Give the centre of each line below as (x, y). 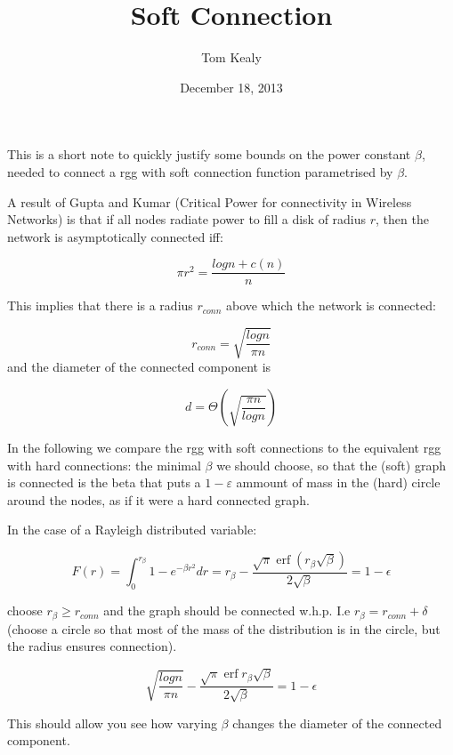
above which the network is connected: (331, 305)
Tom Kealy (231, 57)
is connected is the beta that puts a (104, 482)
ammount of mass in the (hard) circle (338, 482)
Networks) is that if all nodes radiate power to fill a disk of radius (187, 219)
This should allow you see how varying (112, 723)
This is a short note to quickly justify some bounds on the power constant (209, 154)
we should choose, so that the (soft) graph (331, 465)
